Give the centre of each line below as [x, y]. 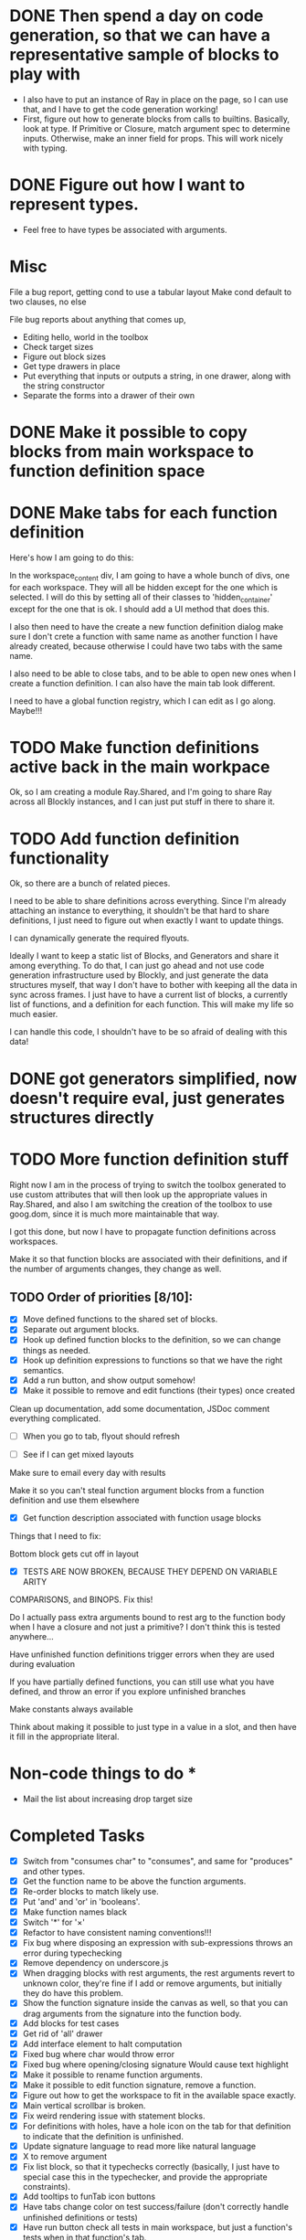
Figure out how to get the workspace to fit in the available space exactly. [159, 2095]
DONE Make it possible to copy [129, 432]
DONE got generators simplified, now [153, 1078]
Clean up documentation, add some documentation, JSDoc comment [140, 1408]
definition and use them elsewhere [74, 1500]
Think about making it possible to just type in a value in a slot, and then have [153, 1726]
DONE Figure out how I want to [127, 185]
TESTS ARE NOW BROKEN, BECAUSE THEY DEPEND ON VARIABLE [150, 1571]
